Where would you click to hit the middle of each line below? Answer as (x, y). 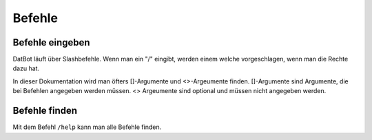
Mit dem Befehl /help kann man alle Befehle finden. (87, 127)
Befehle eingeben (51, 42)
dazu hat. (26, 68)
